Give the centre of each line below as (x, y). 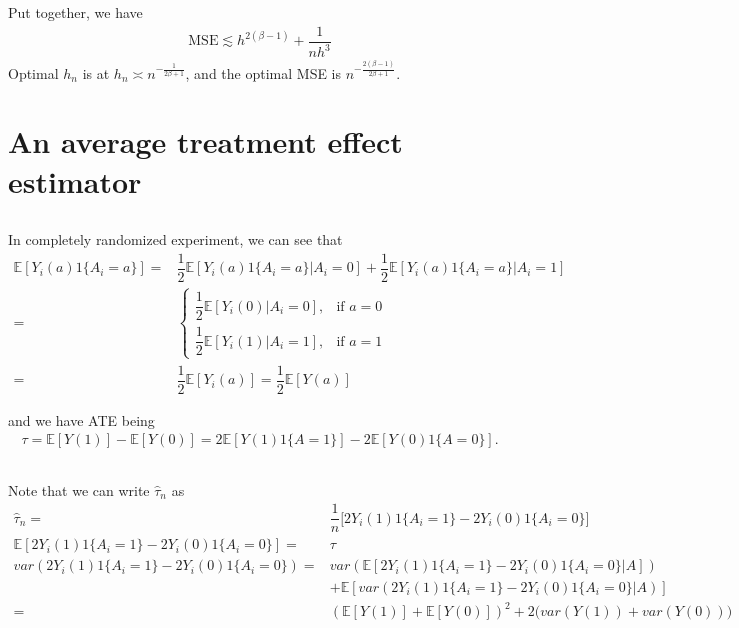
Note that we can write (79, 489)
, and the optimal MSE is (263, 72)
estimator (75, 180)
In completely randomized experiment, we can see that (175, 239)
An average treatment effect (205, 141)
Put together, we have (75, 12)
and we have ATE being (81, 419)
